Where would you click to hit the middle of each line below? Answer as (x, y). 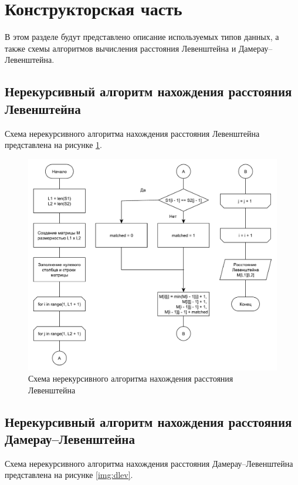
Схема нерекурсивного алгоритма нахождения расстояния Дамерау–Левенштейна (149, 463)
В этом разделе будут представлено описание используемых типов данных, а (142, 37)
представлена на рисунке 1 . (53, 145)
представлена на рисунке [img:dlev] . (69, 475)
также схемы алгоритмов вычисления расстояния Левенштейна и (121, 48)
